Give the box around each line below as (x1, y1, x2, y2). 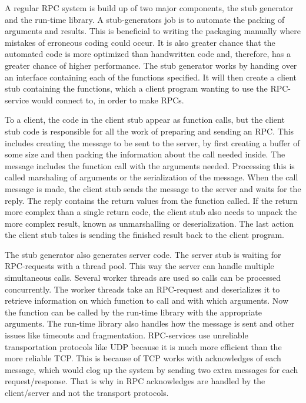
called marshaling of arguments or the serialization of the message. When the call (5, 171, 298, 183)
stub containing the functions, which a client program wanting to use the (5, 82, 268, 95)
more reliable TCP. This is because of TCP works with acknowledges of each (5, 352, 281, 364)
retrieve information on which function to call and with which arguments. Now (5, 294, 289, 307)
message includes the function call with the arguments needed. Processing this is (5, 159, 295, 172)
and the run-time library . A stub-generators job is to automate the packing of (5, 13, 285, 25)
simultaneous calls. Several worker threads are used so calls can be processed (5, 271, 281, 284)
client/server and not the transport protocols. (5, 387, 169, 398)
